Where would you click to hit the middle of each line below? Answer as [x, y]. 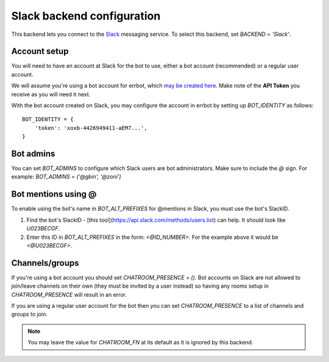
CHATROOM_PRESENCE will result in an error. [69, 294]
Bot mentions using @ [54, 194]
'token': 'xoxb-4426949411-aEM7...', [91, 128]
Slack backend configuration [86, 16]
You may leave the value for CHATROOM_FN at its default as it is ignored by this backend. [140, 342]
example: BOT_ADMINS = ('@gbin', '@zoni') [66, 177]
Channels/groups [45, 263]
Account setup [40, 51]
